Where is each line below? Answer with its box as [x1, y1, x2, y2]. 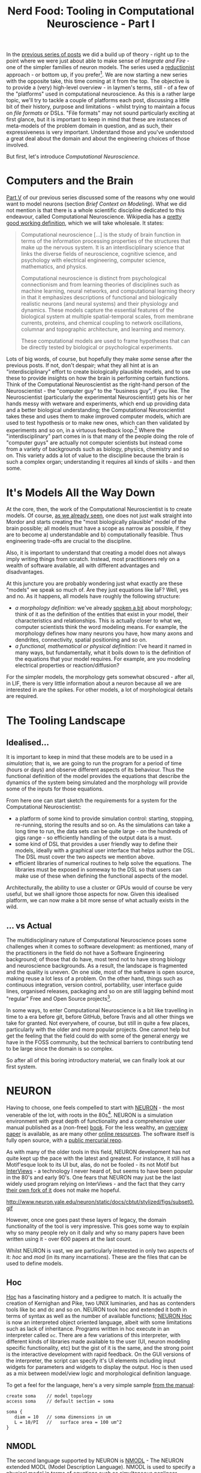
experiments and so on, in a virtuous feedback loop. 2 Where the [6, 425, 165, 434]
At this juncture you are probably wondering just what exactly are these [6, 580, 183, 587]
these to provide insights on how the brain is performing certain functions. [6, 374, 190, 381]
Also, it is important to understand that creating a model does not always [6, 549, 186, 556]
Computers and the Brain [6, 174, 134, 187]
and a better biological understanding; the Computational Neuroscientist [6, 406, 185, 413]
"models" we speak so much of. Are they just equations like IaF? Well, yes [6, 586, 189, 594]
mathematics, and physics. [20, 263, 88, 270]
